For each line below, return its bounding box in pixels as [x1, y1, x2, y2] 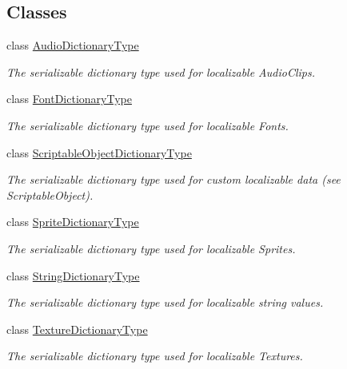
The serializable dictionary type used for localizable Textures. [6, 347, 303, 364]
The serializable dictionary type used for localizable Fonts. [6, 117, 289, 133]
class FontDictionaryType [6, 90, 132, 107]
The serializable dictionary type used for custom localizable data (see [6, 171, 341, 188]
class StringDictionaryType [6, 267, 140, 284]
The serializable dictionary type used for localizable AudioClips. [6, 63, 316, 80]
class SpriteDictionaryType [6, 213, 139, 230]
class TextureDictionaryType [6, 320, 148, 337]
